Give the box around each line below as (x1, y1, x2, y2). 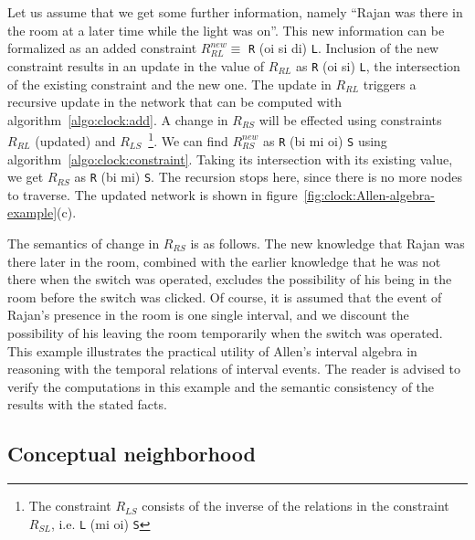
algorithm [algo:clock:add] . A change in (7, 110, 228, 129)
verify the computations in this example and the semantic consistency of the (7, 376, 435, 396)
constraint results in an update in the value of (7, 56, 265, 75)
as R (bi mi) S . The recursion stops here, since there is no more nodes (74, 167, 462, 186)
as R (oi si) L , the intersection (295, 56, 460, 75)
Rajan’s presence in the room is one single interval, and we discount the (7, 305, 409, 324)
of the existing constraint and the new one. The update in (7, 74, 332, 93)
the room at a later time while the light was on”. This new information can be (7, 20, 445, 39)
